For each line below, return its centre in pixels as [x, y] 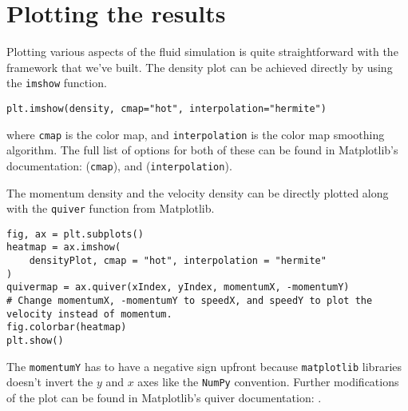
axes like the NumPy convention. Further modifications [268, 382]
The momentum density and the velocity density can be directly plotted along [198, 192]
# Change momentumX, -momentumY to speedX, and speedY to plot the [190, 301]
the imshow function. [57, 83]
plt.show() [35, 341]
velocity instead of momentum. [89, 314]
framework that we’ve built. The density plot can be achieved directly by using [200, 67]
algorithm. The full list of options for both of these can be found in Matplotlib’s [202, 150]
